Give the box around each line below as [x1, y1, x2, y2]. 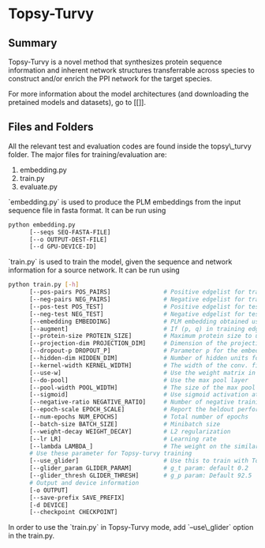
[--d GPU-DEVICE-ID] [28, 242, 97, 251]
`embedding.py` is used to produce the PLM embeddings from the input [8, 197, 241, 206]
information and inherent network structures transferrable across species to [8, 66, 255, 75]
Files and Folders [8, 120, 94, 134]
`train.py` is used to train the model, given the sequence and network [8, 257, 233, 267]
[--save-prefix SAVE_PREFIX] [28, 494, 125, 501]
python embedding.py [8, 220, 77, 229]
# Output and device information [28, 479, 140, 486]
